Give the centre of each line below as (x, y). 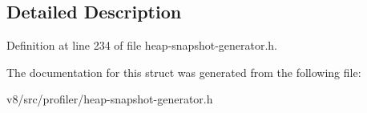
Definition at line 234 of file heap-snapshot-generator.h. (142, 45)
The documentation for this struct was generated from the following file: (184, 72)
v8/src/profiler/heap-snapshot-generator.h (110, 99)
